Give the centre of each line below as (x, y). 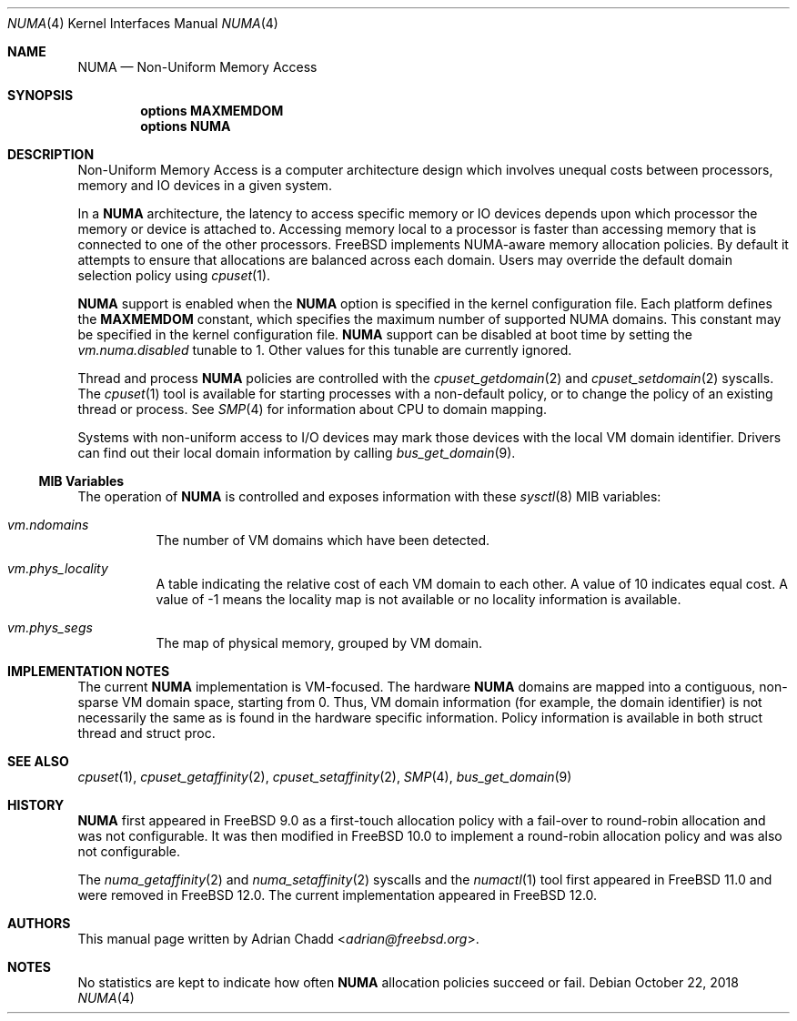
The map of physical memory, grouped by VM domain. (319, 643)
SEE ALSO (38, 761)
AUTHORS (39, 923)
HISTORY (36, 805)
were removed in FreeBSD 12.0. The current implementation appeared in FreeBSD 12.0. (338, 895)
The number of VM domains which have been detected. (323, 540)
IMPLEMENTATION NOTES (89, 671)
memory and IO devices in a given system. (205, 185)
